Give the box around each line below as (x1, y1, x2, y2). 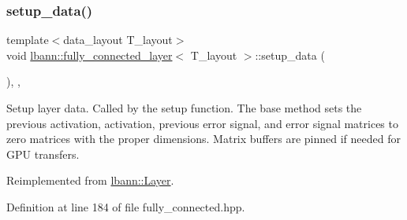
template (6, 31, 49, 48)
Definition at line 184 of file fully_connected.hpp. (6, 198, 245, 214)
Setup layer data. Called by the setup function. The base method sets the (6, 100, 362, 115)
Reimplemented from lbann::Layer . (6, 172, 174, 189)
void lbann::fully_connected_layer (6, 46, 173, 63)
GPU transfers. (6, 145, 80, 162)
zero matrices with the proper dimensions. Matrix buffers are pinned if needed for (6, 130, 401, 147)
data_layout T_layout (63, 31, 173, 48)
